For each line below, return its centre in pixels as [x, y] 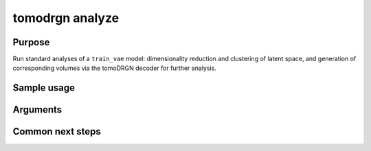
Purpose [31, 42]
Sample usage [44, 88]
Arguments [37, 110]
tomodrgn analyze [66, 18]
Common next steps [57, 131]
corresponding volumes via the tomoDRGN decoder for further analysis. [114, 68]
